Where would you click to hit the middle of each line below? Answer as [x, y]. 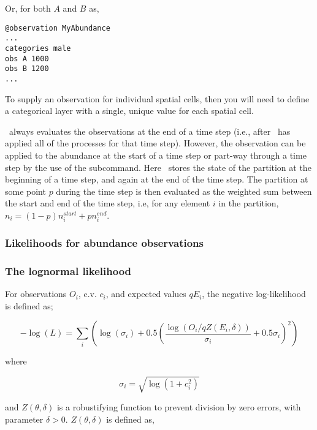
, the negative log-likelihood [254, 294]
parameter [24, 419]
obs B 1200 [27, 69]
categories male [38, 48]
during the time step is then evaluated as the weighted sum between [184, 191]
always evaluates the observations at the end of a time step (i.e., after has [150, 131]
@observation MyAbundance [58, 28]
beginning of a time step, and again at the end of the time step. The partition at [157, 179]
